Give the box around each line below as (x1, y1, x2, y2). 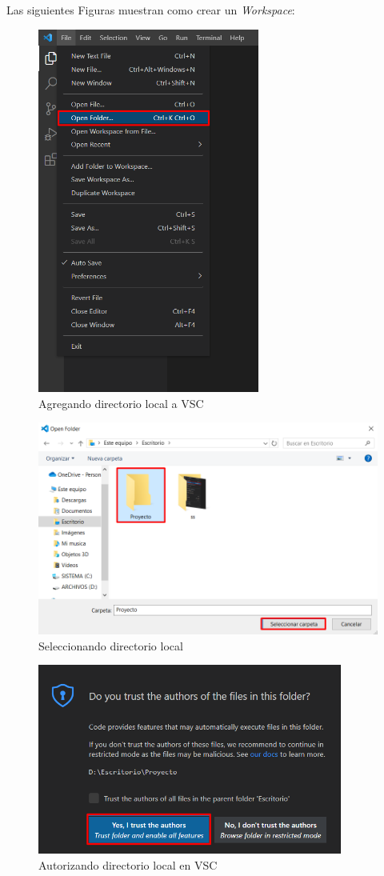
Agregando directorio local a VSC (38, 394, 204, 411)
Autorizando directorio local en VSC (38, 856, 218, 873)
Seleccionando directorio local (38, 637, 183, 654)
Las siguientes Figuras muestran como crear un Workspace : (6, 2, 295, 18)
